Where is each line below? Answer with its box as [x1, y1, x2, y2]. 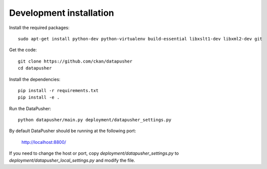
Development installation [9, 7, 114, 18]
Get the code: [9, 47, 37, 53]
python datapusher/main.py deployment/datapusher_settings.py [18, 117, 172, 123]
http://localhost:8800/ [21, 139, 67, 145]
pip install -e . [18, 95, 60, 101]
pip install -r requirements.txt [18, 88, 99, 93]
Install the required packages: [9, 25, 70, 31]
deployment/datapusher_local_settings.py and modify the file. [9, 157, 135, 163]
